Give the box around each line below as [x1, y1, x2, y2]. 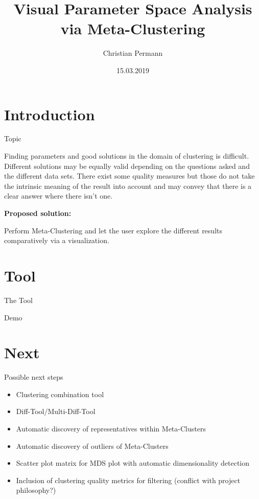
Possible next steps [4, 372, 63, 382]
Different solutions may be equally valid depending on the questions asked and [4, 160, 250, 171]
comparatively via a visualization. [4, 235, 109, 246]
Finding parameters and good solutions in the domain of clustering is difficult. [4, 150, 249, 161]
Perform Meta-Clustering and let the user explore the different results [4, 225, 222, 235]
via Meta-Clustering [60, 18, 205, 39]
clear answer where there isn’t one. [4, 190, 113, 201]
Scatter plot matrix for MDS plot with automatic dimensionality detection [16, 458, 249, 468]
